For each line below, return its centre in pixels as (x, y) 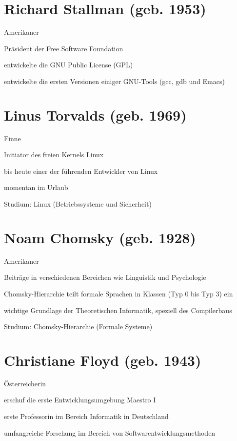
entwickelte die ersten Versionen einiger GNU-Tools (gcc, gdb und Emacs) (114, 81)
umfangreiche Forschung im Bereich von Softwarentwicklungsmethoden (110, 432)
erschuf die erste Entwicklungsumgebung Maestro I (80, 400)
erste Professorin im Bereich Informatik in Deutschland (86, 416)
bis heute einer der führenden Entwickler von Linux (81, 171)
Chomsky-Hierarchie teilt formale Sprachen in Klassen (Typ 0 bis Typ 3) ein (118, 293)
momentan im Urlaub (36, 187)
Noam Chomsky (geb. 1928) (100, 237)
